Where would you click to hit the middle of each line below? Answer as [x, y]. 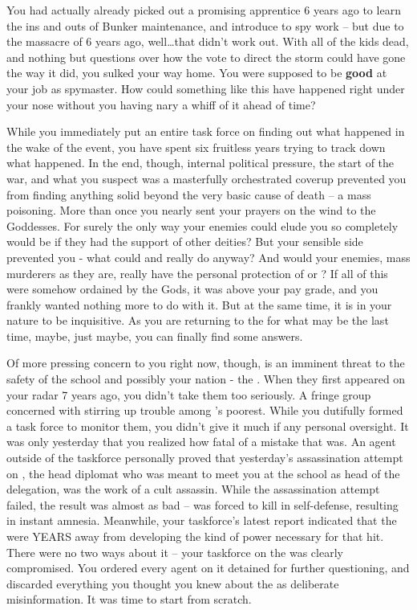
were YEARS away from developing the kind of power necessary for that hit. [195, 536]
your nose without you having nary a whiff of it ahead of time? [161, 104]
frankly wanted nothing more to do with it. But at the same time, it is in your [199, 304]
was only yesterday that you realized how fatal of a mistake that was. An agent [201, 442]
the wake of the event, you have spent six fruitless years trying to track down [196, 147]
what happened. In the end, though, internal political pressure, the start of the [200, 163]
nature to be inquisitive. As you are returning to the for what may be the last [198, 320]
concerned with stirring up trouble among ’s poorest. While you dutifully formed [205, 410]
